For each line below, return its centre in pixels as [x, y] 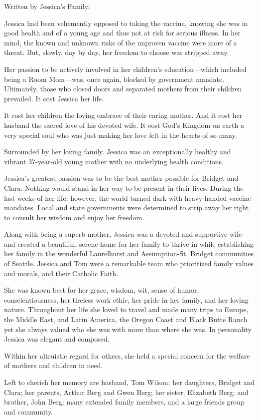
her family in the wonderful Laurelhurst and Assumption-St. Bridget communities [129, 253]
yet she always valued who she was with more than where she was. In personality [128, 329]
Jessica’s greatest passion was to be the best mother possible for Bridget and [121, 178]
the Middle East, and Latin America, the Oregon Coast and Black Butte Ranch [126, 319]
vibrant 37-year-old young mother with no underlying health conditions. [114, 161]
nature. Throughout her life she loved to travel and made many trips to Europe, [126, 309]
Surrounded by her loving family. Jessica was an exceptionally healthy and [118, 152]
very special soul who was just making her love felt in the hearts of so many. [121, 135]
